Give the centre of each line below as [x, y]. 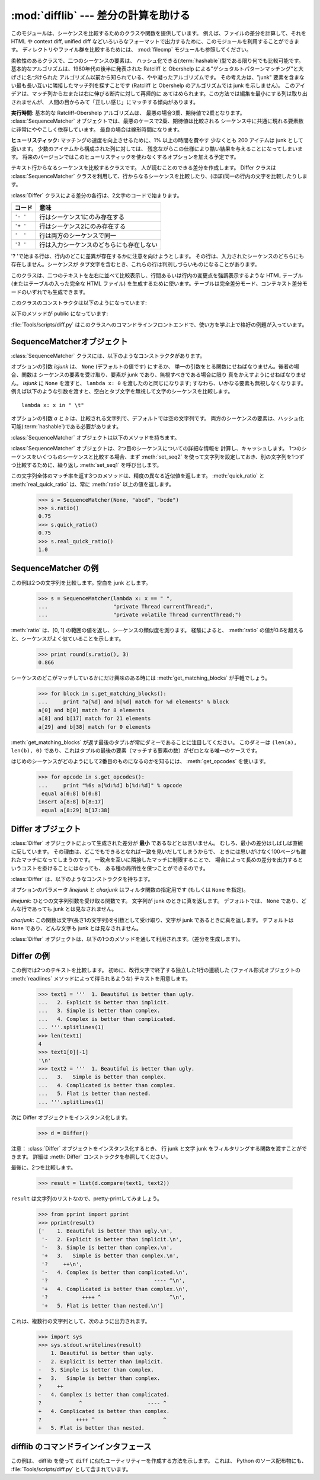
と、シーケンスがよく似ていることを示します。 [68, 638]
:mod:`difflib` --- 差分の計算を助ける [101, 15]
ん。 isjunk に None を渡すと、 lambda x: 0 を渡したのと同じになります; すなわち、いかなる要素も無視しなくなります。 [159, 383]
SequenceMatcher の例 [55, 568]
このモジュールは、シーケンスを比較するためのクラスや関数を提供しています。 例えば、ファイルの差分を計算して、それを [159, 33]
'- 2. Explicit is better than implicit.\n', [112, 1239]
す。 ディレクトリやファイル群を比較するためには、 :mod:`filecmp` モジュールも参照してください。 [131, 50]
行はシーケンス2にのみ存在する [83, 226]
